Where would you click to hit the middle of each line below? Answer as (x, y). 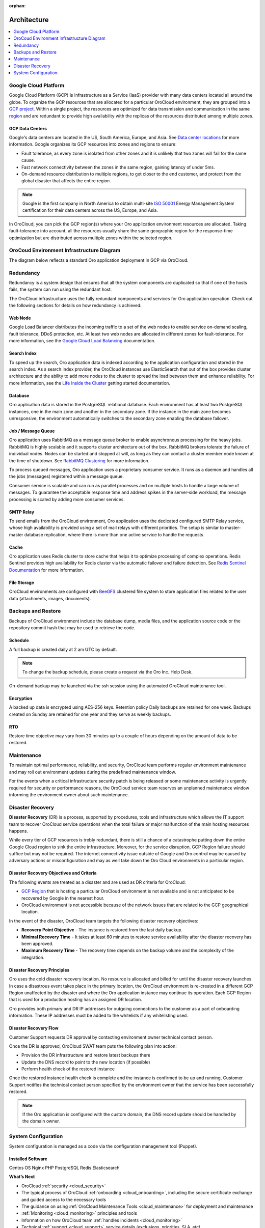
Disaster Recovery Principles (39, 970)
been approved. (37, 944)
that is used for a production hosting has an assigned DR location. (76, 1000)
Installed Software (28, 1159)
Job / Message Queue (32, 431)
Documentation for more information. (47, 570)
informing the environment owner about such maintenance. (69, 795)
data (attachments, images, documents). (50, 598)
